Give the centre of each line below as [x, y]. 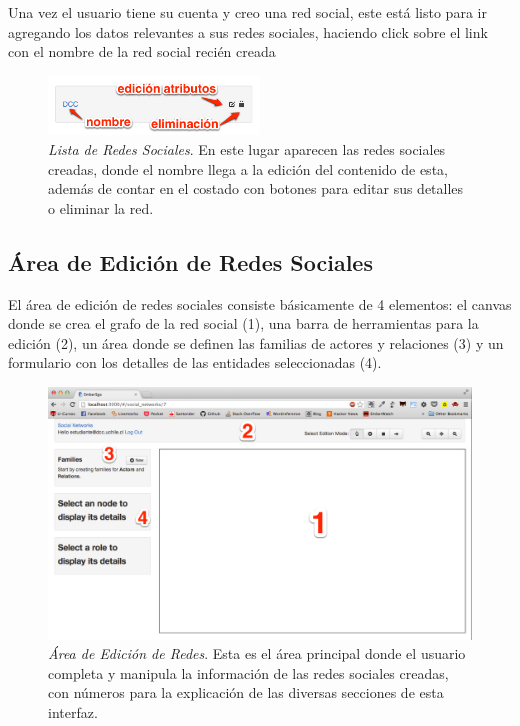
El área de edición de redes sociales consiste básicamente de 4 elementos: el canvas [260, 303]
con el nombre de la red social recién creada [142, 51]
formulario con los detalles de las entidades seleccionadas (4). [195, 362]
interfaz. [73, 711]
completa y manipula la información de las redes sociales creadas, [248, 672]
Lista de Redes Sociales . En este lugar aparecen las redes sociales [247, 149]
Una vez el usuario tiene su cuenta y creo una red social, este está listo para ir [247, 12]
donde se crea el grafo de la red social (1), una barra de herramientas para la [243, 323]
